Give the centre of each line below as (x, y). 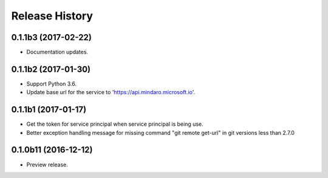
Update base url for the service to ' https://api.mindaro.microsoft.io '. (111, 92)
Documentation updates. (57, 52)
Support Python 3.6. (52, 84)
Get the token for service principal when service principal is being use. (115, 124)
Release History (52, 16)
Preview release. (47, 165)
